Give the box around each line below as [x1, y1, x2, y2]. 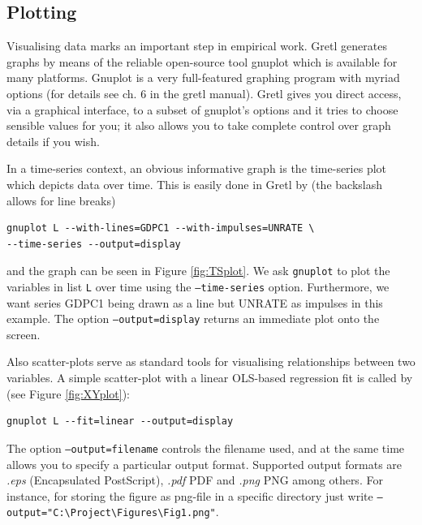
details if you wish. [6, 132, 100, 149]
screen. [6, 325, 41, 342]
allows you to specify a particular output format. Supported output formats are [6, 455, 403, 472]
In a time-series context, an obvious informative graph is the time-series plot [6, 160, 387, 177]
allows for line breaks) [6, 191, 116, 209]
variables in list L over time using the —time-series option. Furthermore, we [6, 278, 390, 295]
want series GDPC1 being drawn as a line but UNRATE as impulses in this [6, 294, 383, 311]
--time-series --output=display [6, 238, 181, 250]
